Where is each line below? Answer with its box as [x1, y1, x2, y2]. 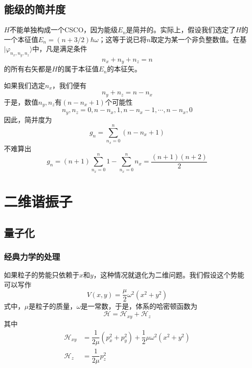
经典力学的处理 [4, 250, 60, 262]
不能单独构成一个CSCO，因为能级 [9, 24, 118, 35]
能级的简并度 [4, 1, 66, 17]
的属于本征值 [57, 64, 99, 74]
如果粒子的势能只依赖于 [4, 270, 79, 280]
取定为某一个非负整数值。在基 [150, 34, 247, 44]
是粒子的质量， [28, 301, 77, 311]
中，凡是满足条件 [32, 44, 88, 54]
